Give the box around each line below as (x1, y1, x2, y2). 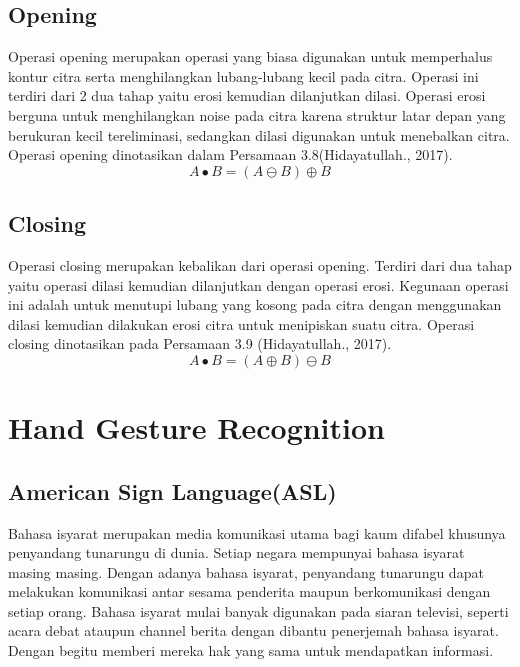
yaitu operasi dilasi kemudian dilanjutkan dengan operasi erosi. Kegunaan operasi (8, 274, 509, 295)
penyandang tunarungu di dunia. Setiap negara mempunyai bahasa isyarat (8, 542, 465, 563)
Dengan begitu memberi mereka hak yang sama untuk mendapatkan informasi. (8, 640, 494, 661)
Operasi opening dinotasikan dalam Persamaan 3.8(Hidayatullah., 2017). (8, 144, 453, 165)
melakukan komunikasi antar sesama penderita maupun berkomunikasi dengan (8, 581, 491, 602)
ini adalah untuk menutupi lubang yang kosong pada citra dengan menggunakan (8, 294, 502, 315)
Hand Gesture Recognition (8, 407, 385, 448)
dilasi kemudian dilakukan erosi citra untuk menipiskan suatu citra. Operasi (8, 313, 475, 334)
